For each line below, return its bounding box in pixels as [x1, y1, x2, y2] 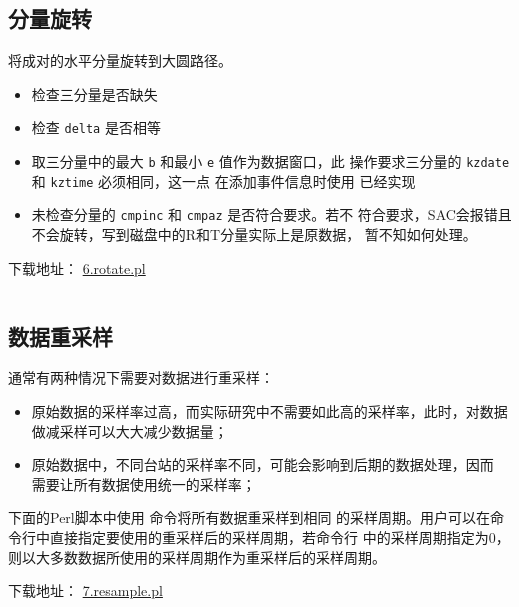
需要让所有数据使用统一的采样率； [31, 473, 256, 494]
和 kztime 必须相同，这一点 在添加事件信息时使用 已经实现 [31, 170, 416, 191]
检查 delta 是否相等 [31, 117, 161, 138]
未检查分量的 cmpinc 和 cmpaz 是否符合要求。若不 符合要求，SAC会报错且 [31, 204, 512, 225]
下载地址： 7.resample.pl [8, 580, 163, 601]
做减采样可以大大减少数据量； [31, 420, 228, 441]
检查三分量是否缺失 [31, 83, 158, 104]
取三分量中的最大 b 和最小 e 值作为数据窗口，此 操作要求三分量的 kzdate [31, 151, 510, 172]
